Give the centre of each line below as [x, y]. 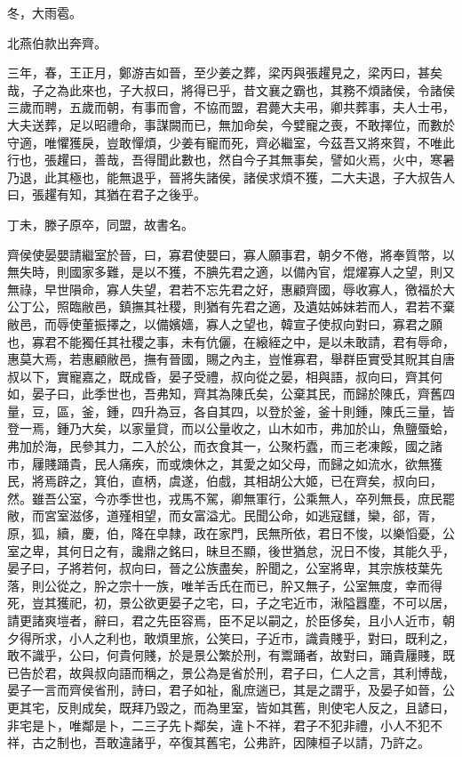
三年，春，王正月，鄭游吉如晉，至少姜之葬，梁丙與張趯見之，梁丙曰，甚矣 [225, 72]
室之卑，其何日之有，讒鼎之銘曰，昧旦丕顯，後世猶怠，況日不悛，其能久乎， [231, 550]
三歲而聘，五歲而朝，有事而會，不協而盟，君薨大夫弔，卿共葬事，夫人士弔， [231, 107]
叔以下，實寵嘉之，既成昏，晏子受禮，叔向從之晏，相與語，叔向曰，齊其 [219, 376]
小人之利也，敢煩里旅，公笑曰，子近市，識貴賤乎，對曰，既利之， [262, 637]
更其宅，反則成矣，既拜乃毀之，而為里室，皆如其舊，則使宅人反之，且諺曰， [231, 707]
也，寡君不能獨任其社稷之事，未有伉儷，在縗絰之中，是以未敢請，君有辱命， [231, 341]
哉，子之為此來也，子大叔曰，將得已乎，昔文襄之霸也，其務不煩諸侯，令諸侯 [231, 89]
